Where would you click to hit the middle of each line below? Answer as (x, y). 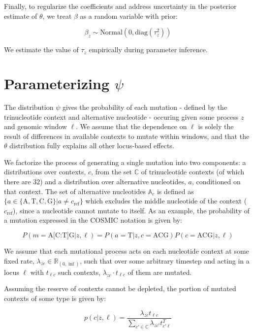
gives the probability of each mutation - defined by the (145, 107)
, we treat (57, 16)
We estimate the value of (41, 50)
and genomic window (35, 126)
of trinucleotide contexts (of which (193, 172)
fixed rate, (19, 260)
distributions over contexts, (45, 172)
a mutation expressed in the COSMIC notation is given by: (93, 220)
